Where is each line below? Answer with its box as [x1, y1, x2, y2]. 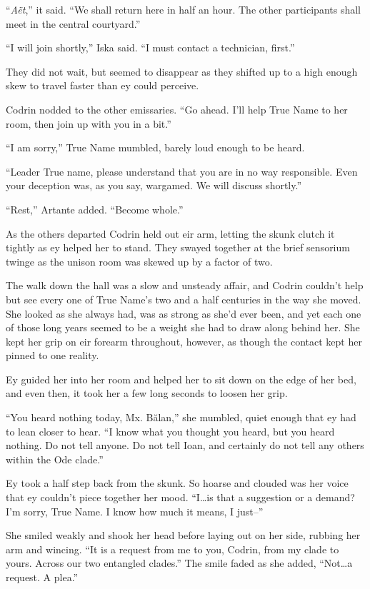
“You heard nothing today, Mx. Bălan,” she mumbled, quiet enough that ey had [6, 410, 356, 425]
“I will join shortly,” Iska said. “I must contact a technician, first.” [6, 40, 295, 55]
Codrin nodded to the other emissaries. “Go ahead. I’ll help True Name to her [6, 101, 348, 116]
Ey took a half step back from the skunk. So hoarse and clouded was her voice [6, 475, 349, 490]
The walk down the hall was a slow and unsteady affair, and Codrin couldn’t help [6, 278, 364, 293]
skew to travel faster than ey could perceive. [6, 78, 199, 93]
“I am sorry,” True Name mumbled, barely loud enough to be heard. [6, 140, 305, 155]
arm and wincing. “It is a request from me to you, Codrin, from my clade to [6, 541, 339, 556]
